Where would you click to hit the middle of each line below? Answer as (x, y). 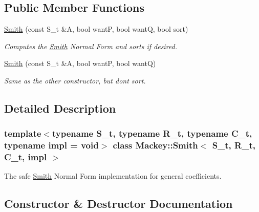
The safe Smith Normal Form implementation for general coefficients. (113, 176)
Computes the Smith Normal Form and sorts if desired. (91, 46)
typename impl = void (51, 145)
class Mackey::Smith (155, 145)
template (23, 133)
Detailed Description (60, 108)
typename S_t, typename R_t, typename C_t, (152, 133)
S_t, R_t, (234, 145)
